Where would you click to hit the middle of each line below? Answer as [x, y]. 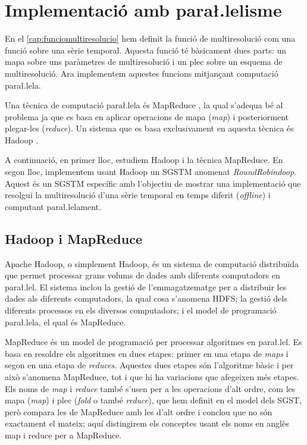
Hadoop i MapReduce [73, 238]
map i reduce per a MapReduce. [63, 435]
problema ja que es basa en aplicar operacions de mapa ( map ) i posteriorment [147, 116]
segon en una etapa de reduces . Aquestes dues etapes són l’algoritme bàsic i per [149, 365]
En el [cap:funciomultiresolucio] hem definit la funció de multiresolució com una [150, 38]
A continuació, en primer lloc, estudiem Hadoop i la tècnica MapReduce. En [144, 160]
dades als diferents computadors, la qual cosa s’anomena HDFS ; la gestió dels [146, 298]
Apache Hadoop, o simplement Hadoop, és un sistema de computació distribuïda [152, 263]
